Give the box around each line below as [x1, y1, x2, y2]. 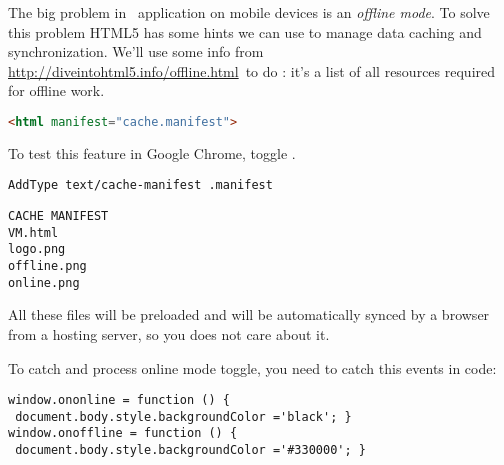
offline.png [8, 259, 87, 274]
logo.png [8, 242, 66, 257]
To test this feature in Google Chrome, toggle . [8, 142, 296, 163]
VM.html [8, 225, 59, 240]
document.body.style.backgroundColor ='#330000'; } [15, 443, 366, 458]
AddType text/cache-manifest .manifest [8, 178, 273, 193]
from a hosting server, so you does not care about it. [8, 323, 330, 344]
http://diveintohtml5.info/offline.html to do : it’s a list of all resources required [8, 60, 496, 81]
